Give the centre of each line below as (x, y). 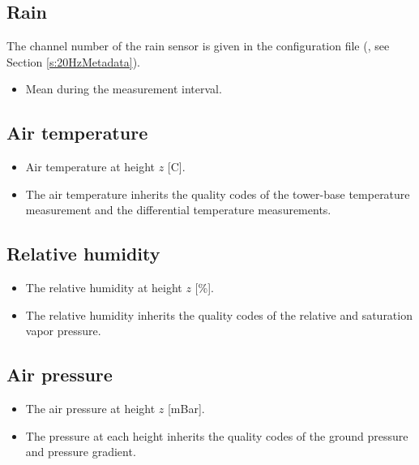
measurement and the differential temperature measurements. (178, 210)
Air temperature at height (90, 167)
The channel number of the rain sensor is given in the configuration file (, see (198, 46)
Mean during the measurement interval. (124, 89)
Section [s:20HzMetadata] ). (73, 61)
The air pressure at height (90, 409)
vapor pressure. (63, 331)
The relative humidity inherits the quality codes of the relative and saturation (219, 314)
